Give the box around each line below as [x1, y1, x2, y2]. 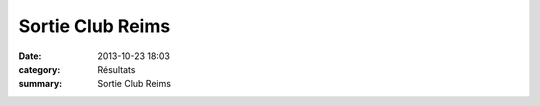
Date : [18, 50, 42, 62]
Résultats [97, 63, 136, 75]
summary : [18, 78, 63, 90]
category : [18, 63, 61, 75]
